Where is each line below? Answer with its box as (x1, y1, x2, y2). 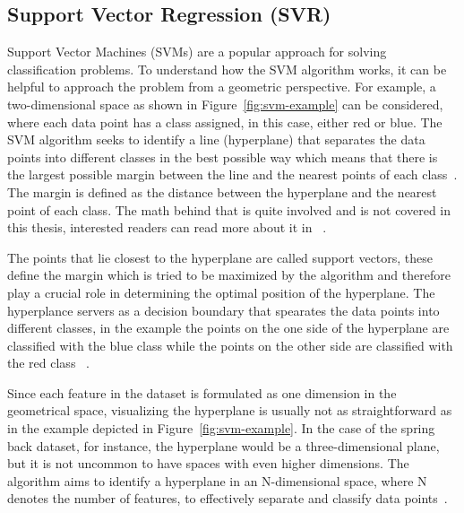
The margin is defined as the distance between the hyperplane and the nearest (7, 182, 437, 201)
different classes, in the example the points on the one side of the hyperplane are (7, 318, 450, 337)
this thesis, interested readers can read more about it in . (7, 218, 327, 237)
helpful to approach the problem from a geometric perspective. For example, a (7, 77, 436, 96)
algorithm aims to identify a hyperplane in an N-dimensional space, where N (7, 471, 427, 490)
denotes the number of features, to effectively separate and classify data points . (7, 489, 448, 508)
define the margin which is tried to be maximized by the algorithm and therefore (7, 265, 451, 284)
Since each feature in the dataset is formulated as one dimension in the (7, 383, 397, 402)
